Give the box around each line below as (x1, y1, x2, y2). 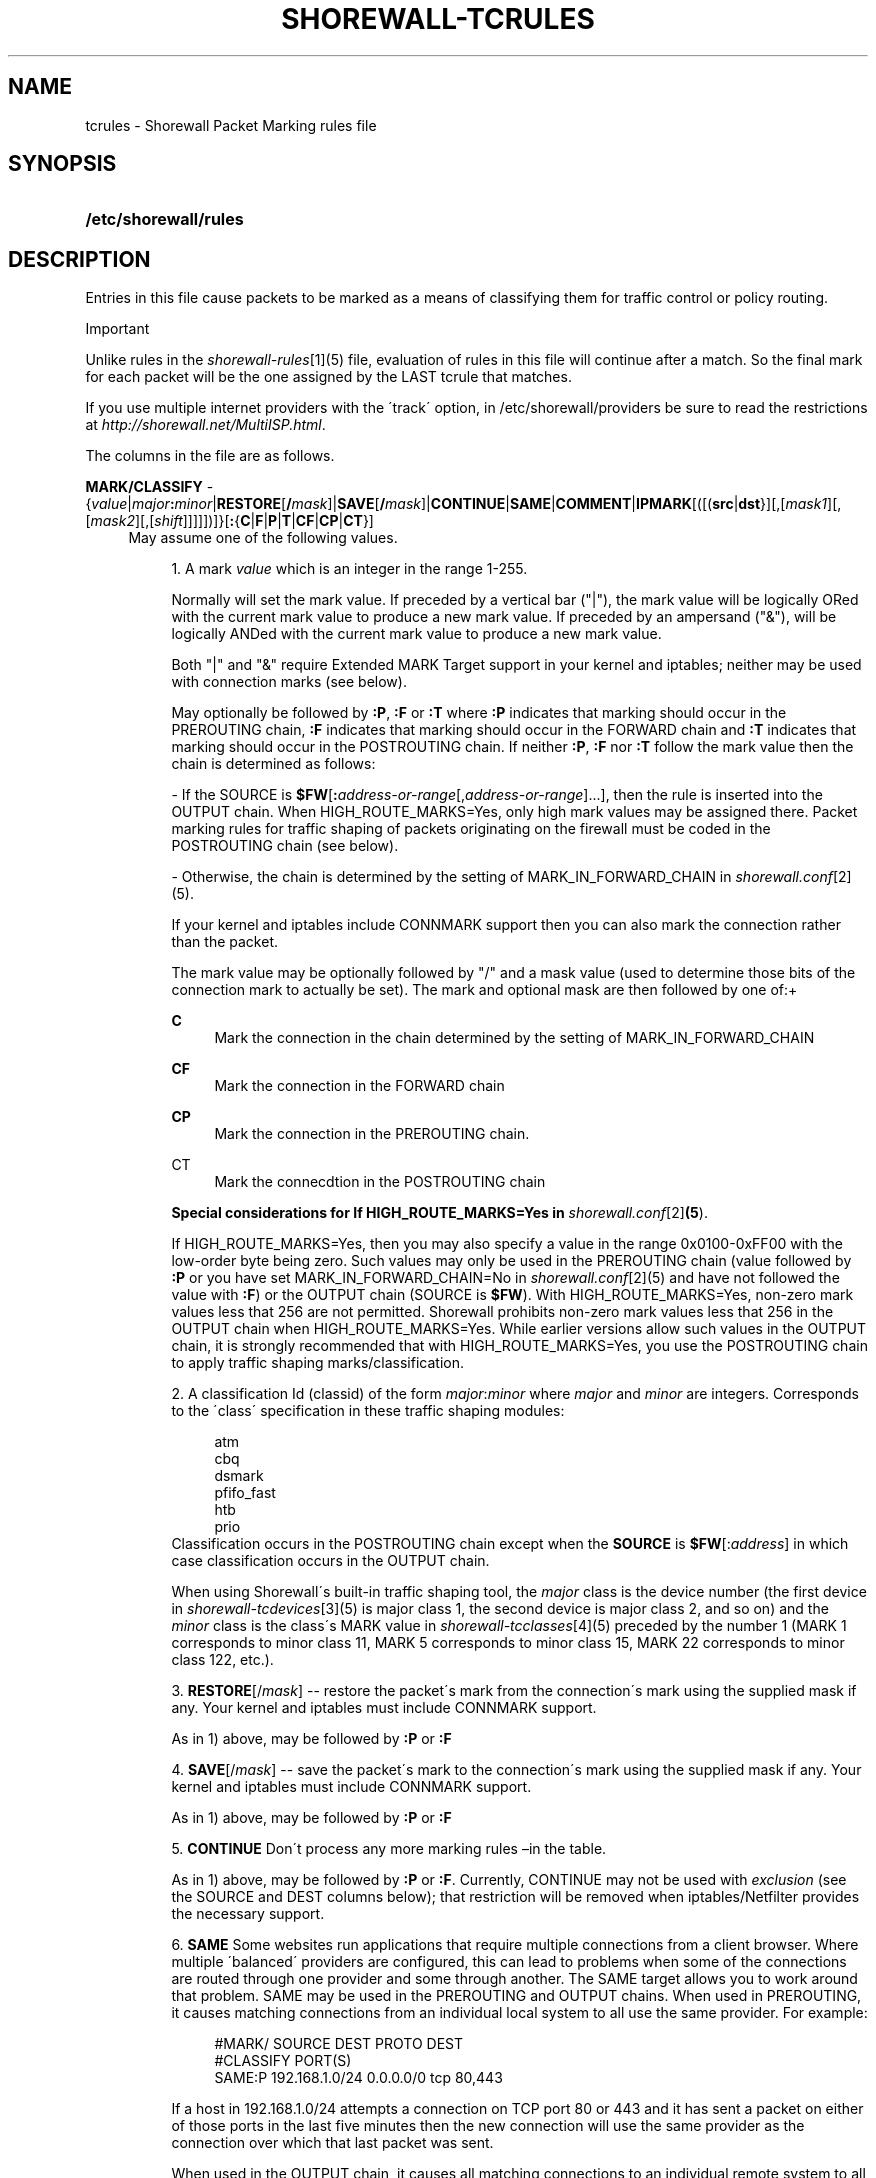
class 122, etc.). (171, 1651, 274, 1669)
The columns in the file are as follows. (85, 447, 335, 465)
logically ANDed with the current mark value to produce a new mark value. (171, 625, 662, 643)
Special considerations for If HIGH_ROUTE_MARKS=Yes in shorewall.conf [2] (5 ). (171, 1204, 708, 1222)
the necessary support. (171, 1905, 325, 1923)
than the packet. (171, 933, 278, 951)
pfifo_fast (214, 1484, 276, 1502)
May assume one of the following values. (128, 529, 398, 547)
